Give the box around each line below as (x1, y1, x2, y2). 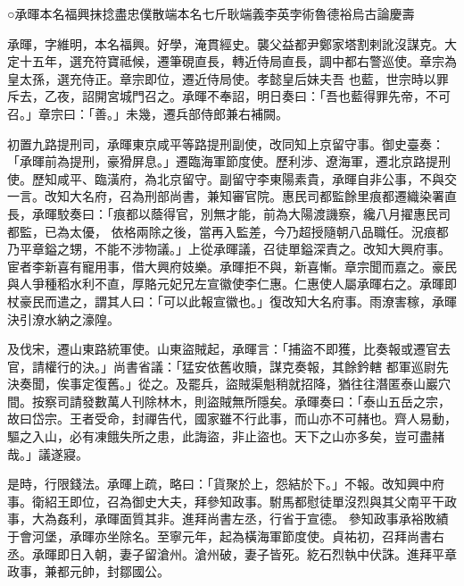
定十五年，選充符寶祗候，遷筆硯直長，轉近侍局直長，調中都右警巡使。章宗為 (7, 52, 457, 71)
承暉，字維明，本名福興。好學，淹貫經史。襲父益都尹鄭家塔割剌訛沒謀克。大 (7, 34, 457, 53)
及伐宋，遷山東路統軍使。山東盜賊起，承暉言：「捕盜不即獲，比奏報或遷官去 (7, 339, 451, 358)
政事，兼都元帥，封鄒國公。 (7, 562, 170, 581)
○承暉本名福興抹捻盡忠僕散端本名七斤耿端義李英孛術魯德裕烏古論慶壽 (7, 4, 415, 22)
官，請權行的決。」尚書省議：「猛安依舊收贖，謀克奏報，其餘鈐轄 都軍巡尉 (7, 356, 436, 375)
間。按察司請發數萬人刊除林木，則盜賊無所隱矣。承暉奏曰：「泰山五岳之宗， (7, 391, 451, 410)
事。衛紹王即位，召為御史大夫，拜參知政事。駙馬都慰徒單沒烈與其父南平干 (7, 491, 444, 510)
